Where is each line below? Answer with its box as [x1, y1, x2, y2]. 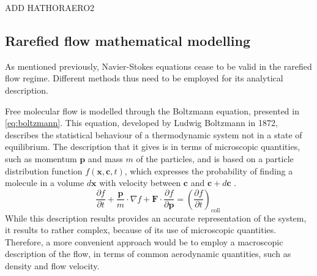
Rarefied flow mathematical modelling [5, 31, 250, 50]
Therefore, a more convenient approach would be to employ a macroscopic [5, 235, 283, 248]
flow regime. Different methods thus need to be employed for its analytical [5, 72, 283, 84]
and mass [88, 152, 123, 165]
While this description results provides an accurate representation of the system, [5, 211, 307, 224]
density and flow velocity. [5, 259, 100, 272]
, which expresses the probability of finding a [124, 164, 293, 177]
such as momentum [5, 152, 77, 165]
